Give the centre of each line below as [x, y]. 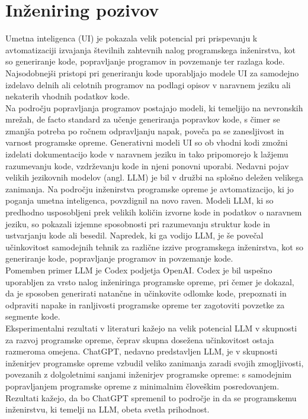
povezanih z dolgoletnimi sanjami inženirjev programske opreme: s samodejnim [149, 374]
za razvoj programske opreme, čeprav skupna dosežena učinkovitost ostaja [140, 339]
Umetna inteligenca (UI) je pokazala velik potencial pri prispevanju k [131, 38]
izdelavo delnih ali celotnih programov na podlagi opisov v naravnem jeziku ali [148, 84]
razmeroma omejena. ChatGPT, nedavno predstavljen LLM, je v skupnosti [142, 351]
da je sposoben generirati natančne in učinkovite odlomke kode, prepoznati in [146, 293]
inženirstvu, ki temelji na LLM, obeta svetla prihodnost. [108, 409]
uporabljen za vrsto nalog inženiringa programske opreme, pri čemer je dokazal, [150, 281]
